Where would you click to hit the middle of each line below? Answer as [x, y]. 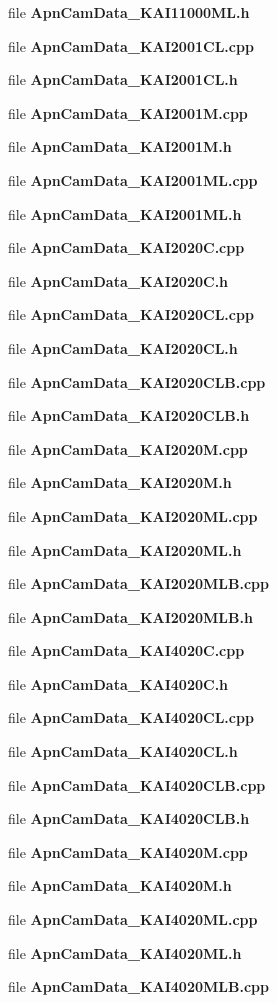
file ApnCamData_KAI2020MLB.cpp [138, 583]
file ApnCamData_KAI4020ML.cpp [133, 919]
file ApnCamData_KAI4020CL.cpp [131, 717]
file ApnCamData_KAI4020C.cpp [126, 650]
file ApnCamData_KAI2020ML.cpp [133, 515]
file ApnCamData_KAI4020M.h [120, 885]
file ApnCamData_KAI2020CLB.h [129, 415]
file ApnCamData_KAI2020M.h [120, 482]
